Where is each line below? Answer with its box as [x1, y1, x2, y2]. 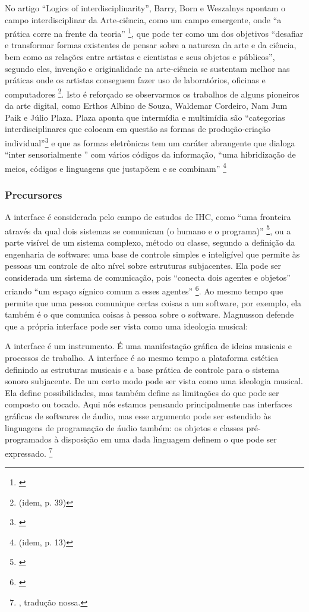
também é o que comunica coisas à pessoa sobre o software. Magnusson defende [5, 308, 294, 321]
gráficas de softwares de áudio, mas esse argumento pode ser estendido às [5, 409, 271, 422]
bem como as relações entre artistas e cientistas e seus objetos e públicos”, [5, 51, 275, 63]
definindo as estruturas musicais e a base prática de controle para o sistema [5, 363, 279, 375]
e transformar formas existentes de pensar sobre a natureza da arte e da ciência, [5, 39, 297, 51]
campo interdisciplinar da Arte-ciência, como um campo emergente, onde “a [5, 13, 282, 26]
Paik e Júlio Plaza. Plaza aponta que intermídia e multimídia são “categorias [5, 111, 285, 123]
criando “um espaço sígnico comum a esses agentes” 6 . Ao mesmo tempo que [5, 283, 283, 297]
